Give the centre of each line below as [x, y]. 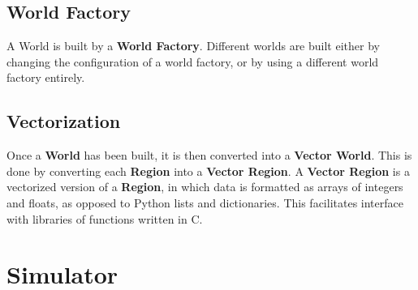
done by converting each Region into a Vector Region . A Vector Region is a [208, 171]
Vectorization [64, 121]
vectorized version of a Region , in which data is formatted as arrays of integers [205, 187]
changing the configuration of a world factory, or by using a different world [193, 61]
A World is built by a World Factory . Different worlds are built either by [193, 46]
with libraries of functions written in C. [105, 218]
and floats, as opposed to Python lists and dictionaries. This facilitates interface [205, 202]
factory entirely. [46, 77]
